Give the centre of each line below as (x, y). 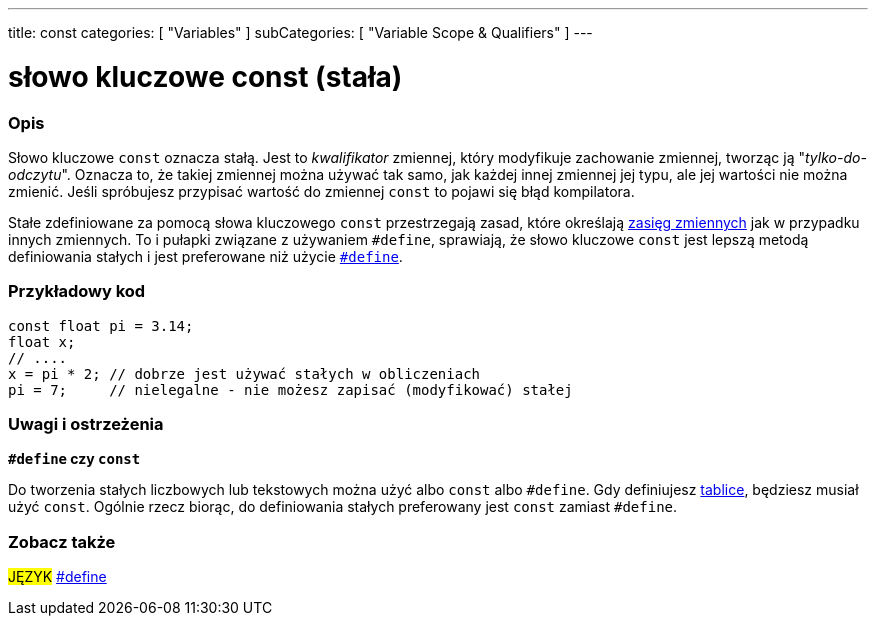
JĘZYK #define (57, 577)
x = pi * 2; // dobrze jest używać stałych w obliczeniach (244, 373)
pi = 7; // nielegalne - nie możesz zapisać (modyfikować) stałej (290, 389)
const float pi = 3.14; (101, 325)
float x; (42, 341)
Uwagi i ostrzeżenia (86, 424)
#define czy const (74, 459)
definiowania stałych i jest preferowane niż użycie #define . (205, 256)
